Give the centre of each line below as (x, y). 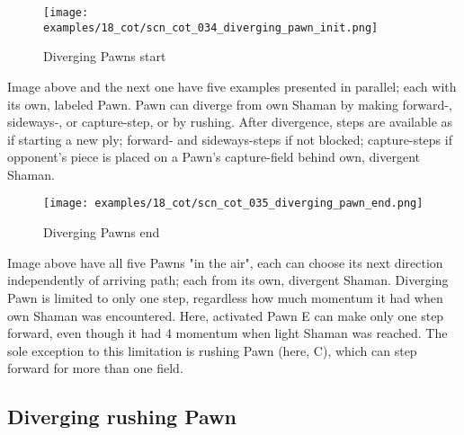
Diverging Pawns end (102, 232)
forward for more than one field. (95, 368)
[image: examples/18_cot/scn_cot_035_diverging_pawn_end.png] (233, 204)
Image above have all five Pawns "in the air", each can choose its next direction (225, 262)
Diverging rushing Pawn (122, 417)
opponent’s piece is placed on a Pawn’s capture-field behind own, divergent (214, 157)
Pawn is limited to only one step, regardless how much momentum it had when (225, 297)
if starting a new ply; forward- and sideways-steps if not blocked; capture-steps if (230, 139)
